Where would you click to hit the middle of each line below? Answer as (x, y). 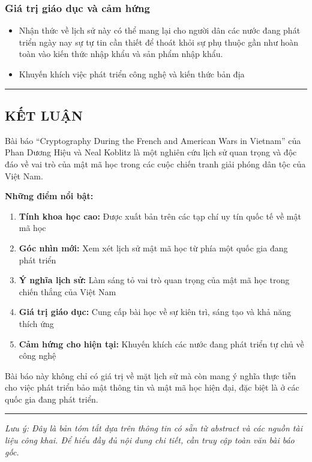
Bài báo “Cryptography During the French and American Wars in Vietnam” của (153, 140)
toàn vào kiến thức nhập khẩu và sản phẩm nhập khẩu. (121, 54)
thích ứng (36, 323)
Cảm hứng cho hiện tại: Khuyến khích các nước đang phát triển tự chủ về (161, 343)
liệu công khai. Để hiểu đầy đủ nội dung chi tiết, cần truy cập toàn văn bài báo (150, 440)
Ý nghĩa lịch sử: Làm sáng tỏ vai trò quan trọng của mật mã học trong (154, 280)
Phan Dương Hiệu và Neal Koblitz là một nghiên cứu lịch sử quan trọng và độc (151, 152)
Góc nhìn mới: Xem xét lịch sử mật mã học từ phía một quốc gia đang (153, 247)
